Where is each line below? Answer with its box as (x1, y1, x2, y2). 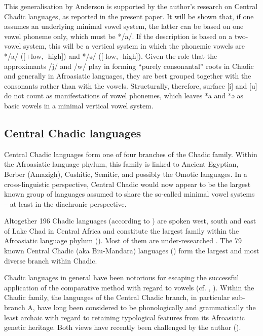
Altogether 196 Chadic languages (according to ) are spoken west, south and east (4, 215, 256, 226)
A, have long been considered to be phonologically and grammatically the (27, 302, 256, 313)
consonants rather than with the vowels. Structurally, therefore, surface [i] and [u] (4, 80, 257, 91)
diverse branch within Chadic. (4, 255, 97, 266)
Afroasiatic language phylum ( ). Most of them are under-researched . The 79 (4, 235, 242, 246)
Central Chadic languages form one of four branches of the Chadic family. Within (4, 148, 257, 159)
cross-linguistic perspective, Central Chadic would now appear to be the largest (4, 178, 251, 189)
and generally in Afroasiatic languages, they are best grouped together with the (4, 70, 251, 81)
